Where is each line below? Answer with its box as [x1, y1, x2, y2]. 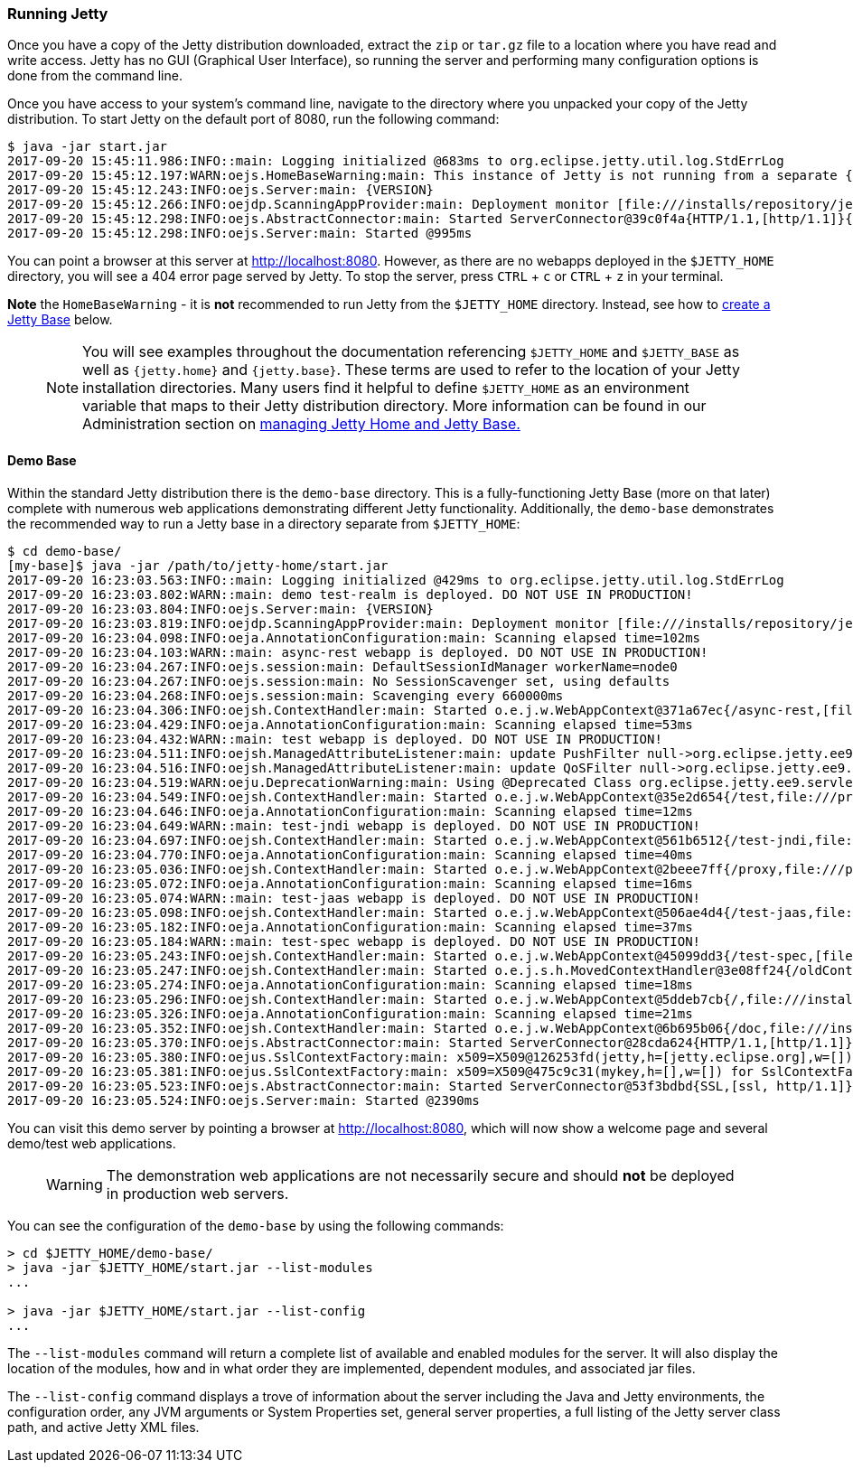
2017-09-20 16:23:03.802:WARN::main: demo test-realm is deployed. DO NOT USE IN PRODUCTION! [7, 586, 693, 602]
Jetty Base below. [7, 312, 113, 328]
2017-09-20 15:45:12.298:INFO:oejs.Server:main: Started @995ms [7, 226, 473, 241]
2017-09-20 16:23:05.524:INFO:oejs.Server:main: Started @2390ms [7, 1092, 480, 1108]
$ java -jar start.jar [7, 139, 168, 154]
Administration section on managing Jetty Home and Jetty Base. [82, 415, 520, 434]
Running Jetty [7, 5, 108, 23]
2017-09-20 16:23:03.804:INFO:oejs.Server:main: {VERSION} [7, 601, 435, 616]
